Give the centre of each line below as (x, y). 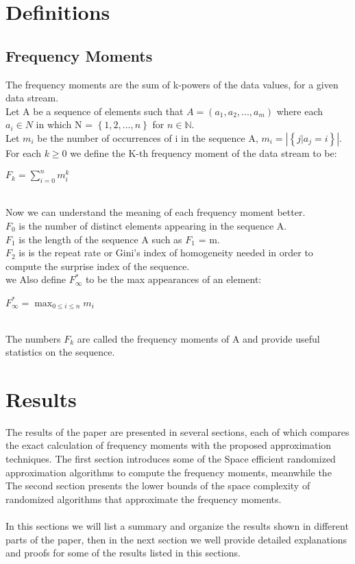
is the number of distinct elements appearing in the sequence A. (153, 226)
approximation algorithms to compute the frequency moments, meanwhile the (169, 472)
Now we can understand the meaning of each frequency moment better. (156, 212)
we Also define (36, 279)
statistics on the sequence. (60, 352)
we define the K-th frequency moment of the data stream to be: (204, 152)
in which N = (64, 124)
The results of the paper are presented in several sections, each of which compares (177, 431)
